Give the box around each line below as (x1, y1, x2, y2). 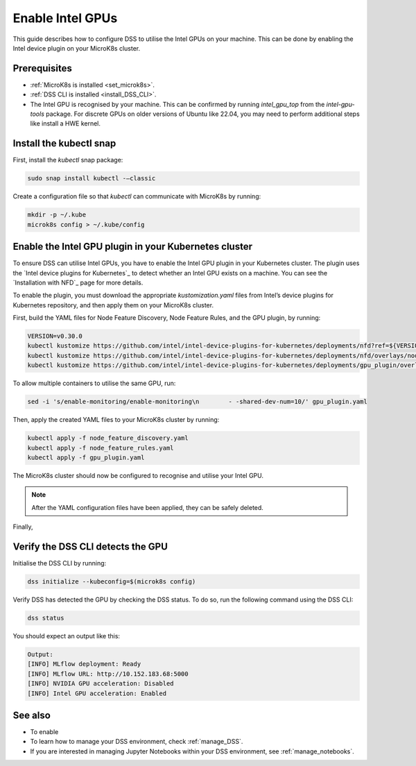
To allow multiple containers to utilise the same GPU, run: (12, 379, 176, 388)
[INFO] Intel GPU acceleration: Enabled (27, 689, 166, 697)
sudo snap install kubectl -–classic (27, 174, 156, 182)
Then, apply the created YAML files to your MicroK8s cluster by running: (12, 416, 220, 424)
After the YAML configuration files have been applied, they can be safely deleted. (31, 503, 263, 511)
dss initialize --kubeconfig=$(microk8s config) (27, 578, 196, 586)
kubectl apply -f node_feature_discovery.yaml (27, 434, 189, 442)
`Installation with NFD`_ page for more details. (12, 278, 144, 287)
